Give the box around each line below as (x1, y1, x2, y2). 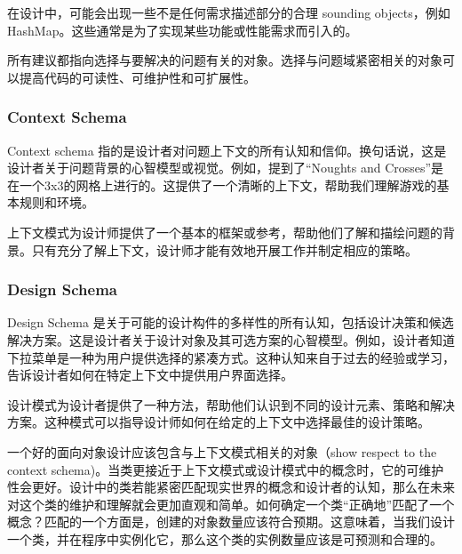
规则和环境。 (19, 193, 94, 212)
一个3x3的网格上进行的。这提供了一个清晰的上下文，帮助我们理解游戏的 (19, 175, 437, 194)
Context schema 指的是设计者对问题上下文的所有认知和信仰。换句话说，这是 (7, 141, 447, 159)
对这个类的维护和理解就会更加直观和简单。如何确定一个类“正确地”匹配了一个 (7, 494, 455, 513)
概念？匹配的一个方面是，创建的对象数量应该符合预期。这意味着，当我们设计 (7, 512, 455, 531)
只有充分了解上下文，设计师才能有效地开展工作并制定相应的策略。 (31, 240, 418, 259)
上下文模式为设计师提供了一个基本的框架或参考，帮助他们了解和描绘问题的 (7, 222, 442, 241)
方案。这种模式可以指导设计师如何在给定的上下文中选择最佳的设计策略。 (7, 413, 430, 431)
